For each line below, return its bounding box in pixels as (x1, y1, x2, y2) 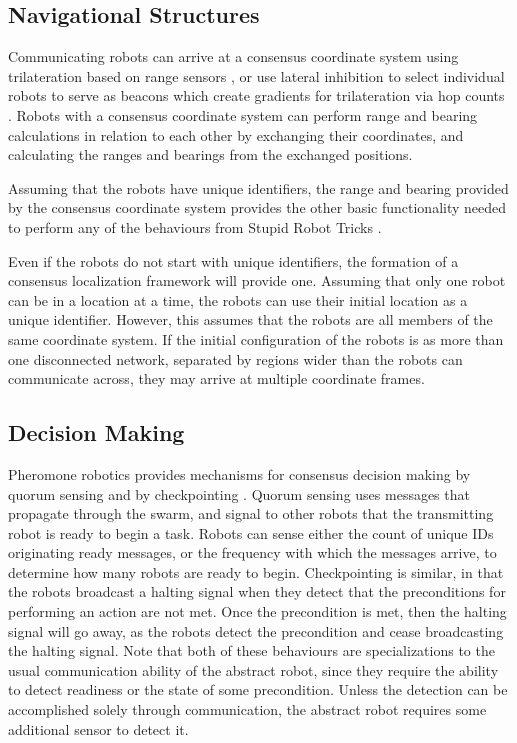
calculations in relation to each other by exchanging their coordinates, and (8, 124, 464, 145)
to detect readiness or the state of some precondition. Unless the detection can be (8, 679, 508, 700)
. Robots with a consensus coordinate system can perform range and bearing (8, 104, 478, 125)
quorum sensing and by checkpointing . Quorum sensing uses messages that (8, 483, 470, 504)
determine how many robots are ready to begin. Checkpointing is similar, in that (8, 561, 504, 582)
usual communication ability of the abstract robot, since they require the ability (8, 659, 499, 680)
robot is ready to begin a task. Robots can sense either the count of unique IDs (8, 522, 494, 543)
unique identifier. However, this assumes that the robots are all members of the (8, 309, 493, 330)
